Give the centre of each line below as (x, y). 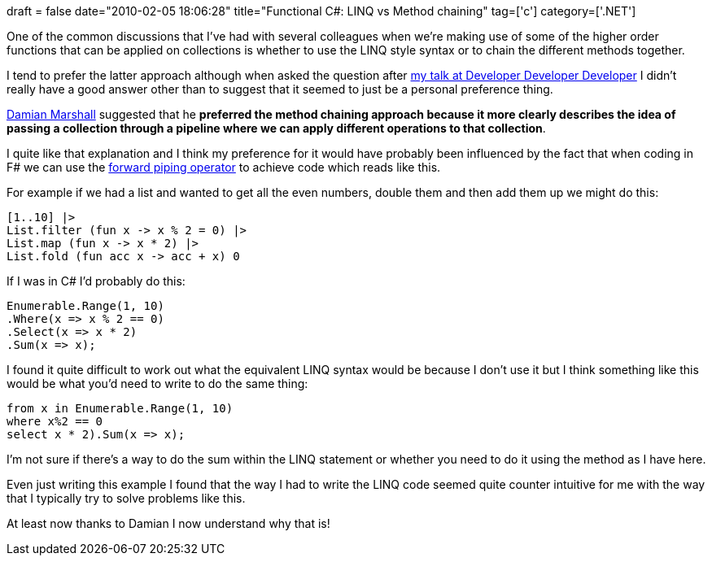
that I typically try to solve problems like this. (126, 498)
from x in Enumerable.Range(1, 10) (120, 408)
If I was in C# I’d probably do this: (96, 281)
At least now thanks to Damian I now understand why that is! (168, 523)
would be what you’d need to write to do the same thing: (157, 383)
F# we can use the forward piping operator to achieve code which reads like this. (224, 167)
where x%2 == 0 (55, 421)
